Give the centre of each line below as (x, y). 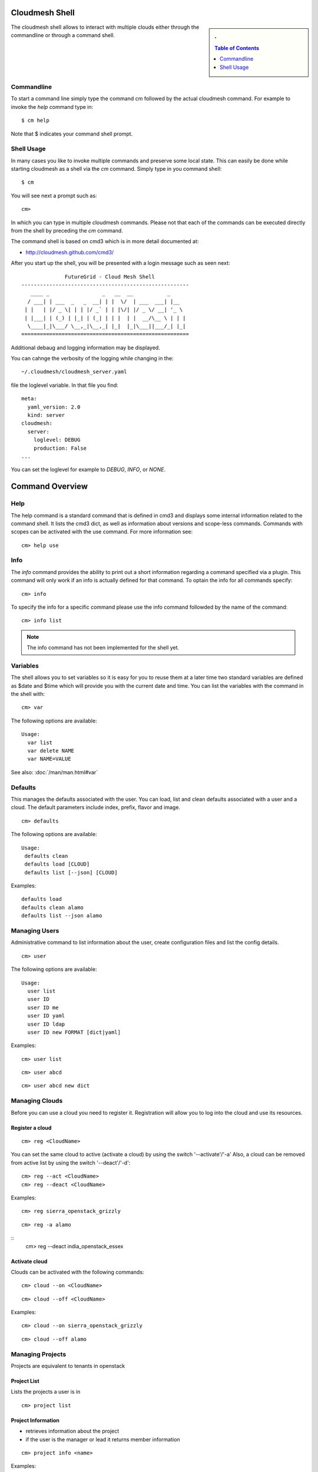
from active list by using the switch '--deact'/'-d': (71, 1162)
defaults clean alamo (52, 907)
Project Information (35, 1420)
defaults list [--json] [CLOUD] (71, 872)
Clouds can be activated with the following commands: (77, 1272)
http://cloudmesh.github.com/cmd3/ (70, 252)
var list (40, 742)
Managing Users (35, 931)
